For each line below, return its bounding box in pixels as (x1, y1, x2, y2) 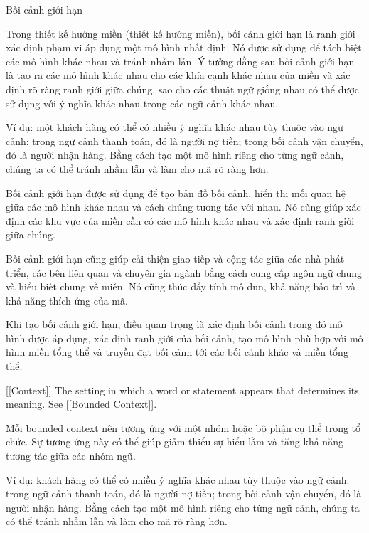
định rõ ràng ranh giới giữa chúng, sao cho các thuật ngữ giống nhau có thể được (6, 81, 359, 96)
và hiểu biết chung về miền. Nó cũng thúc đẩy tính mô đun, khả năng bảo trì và (6, 279, 356, 294)
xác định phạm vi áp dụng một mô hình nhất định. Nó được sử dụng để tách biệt (6, 40, 362, 55)
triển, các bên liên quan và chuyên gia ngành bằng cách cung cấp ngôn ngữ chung (6, 265, 362, 280)
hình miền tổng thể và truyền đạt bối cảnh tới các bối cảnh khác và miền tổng (6, 344, 348, 359)
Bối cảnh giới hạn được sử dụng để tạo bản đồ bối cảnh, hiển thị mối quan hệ (6, 185, 346, 200)
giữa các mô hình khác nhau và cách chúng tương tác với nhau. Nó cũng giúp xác (6, 199, 361, 214)
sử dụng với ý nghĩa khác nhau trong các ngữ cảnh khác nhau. (6, 95, 279, 110)
